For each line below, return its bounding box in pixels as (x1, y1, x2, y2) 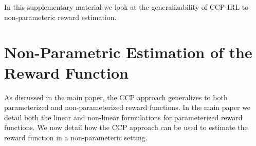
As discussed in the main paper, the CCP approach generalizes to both (4, 92, 228, 102)
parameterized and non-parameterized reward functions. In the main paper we (4, 102, 251, 113)
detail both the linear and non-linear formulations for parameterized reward (4, 112, 243, 122)
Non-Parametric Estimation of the (4, 42, 252, 63)
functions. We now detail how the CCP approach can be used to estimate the (4, 122, 248, 133)
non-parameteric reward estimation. (4, 11, 117, 22)
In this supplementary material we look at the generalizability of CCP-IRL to (4, 2, 249, 12)
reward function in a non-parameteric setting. (4, 132, 148, 142)
